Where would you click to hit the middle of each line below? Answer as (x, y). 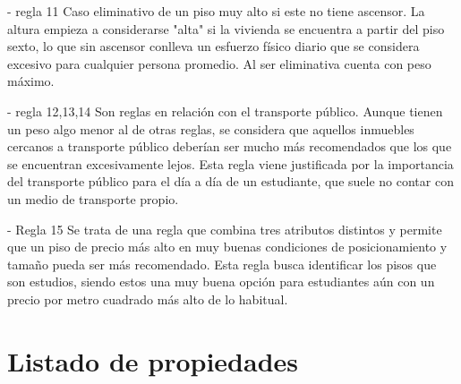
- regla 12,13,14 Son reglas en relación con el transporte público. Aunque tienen (225, 111)
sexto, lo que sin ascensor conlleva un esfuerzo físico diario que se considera (213, 46)
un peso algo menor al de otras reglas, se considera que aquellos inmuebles (211, 128)
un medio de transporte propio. (93, 198)
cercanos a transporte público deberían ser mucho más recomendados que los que (230, 146)
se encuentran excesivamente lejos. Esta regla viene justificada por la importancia (230, 163)
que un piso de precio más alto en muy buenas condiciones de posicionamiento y (227, 247)
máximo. (31, 81)
